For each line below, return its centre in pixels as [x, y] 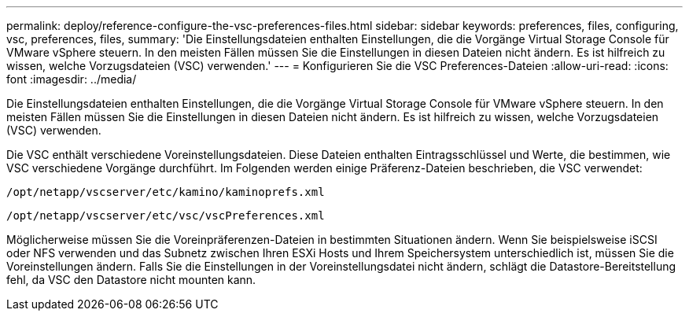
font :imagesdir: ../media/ [72, 79]
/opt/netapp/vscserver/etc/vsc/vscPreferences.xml [166, 216]
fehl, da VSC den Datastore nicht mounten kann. [131, 280]
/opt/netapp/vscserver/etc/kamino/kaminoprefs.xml [166, 192]
